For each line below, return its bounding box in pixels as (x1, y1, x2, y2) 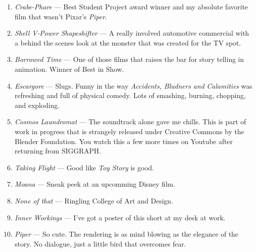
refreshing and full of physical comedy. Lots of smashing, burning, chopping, (14, 90, 246, 101)
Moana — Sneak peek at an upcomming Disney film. (14, 179, 175, 189)
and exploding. (14, 100, 60, 110)
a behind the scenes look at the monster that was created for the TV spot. (14, 37, 241, 48)
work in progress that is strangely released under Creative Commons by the (14, 126, 244, 136)
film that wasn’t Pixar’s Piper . (14, 11, 107, 21)
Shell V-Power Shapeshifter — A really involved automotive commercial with (14, 28, 249, 38)
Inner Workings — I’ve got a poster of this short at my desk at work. (14, 212, 226, 222)
